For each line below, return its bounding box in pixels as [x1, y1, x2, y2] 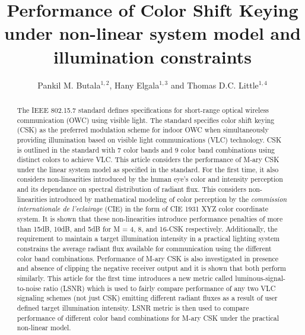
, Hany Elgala [109, 78, 160, 91]
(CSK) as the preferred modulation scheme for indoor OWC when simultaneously [17, 125, 269, 135]
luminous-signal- [235, 273, 285, 283]
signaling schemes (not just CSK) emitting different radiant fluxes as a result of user [17, 293, 278, 303]
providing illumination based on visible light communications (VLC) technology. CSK [17, 134, 282, 144]
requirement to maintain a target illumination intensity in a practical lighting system [17, 233, 280, 244]
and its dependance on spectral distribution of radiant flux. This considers [17, 184, 246, 194]
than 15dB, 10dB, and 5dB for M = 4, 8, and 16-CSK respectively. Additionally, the [17, 223, 278, 233]
